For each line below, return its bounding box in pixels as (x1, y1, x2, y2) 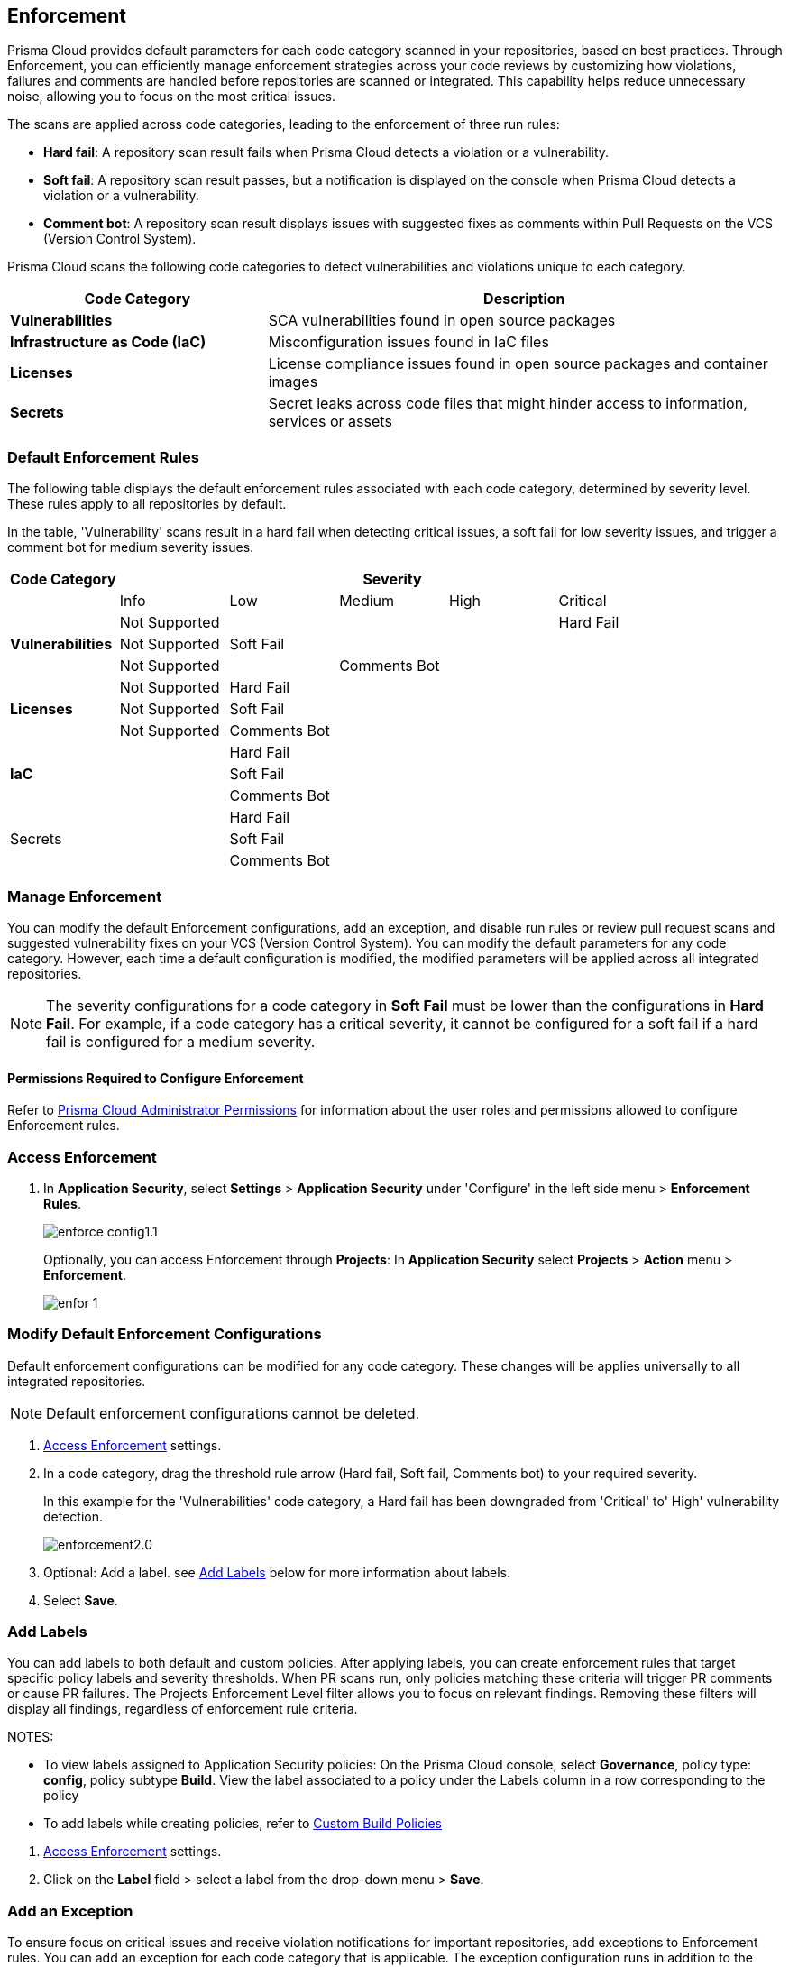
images (268, 372, 318, 391)
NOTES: (7, 1729, 54, 1745)
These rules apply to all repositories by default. (7, 496, 287, 512)
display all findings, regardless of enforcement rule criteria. (7, 1701, 358, 1717)
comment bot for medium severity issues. (7, 539, 254, 556)
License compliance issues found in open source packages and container (268, 354, 768, 373)
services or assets (268, 412, 392, 431)
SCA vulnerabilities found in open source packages (268, 311, 616, 330)
